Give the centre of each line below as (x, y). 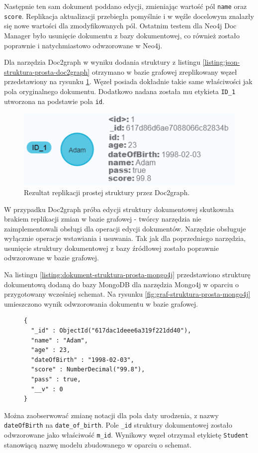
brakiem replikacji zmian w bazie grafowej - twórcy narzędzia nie (103, 219)
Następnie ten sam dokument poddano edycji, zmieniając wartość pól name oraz (126, 6)
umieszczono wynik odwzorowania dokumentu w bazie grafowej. (101, 303)
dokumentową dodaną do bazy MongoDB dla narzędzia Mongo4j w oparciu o (122, 284)
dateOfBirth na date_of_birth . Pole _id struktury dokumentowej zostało (118, 425)
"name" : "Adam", (59, 340)
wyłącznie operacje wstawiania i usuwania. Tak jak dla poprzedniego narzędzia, (125, 238)
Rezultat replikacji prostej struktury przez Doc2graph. (107, 192)
